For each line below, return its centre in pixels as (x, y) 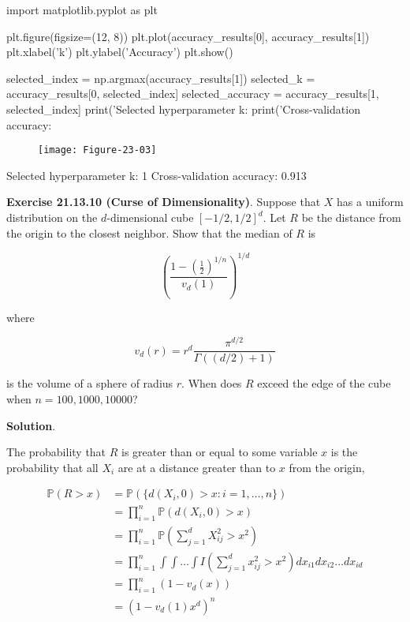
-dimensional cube (150, 217)
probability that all (52, 467)
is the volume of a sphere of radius (90, 383)
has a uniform (370, 202)
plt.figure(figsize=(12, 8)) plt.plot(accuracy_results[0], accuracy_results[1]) (188, 36)
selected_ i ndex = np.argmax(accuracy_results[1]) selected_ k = (161, 78)
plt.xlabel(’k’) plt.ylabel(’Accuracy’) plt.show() (120, 52)
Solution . (31, 425)
